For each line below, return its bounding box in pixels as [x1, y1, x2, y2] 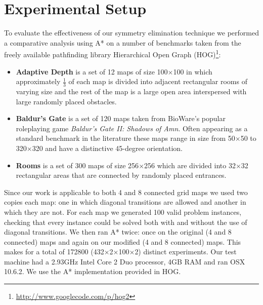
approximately [16, 76, 61, 87]
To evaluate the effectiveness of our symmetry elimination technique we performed [4, 27, 259, 38]
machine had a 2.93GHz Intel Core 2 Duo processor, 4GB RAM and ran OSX [4, 256, 245, 266]
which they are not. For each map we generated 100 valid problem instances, [4, 206, 242, 217]
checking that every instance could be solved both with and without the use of [4, 216, 247, 227]
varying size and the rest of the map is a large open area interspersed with [16, 86, 247, 96]
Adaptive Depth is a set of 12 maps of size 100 [16, 66, 168, 77]
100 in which [173, 66, 212, 77]
